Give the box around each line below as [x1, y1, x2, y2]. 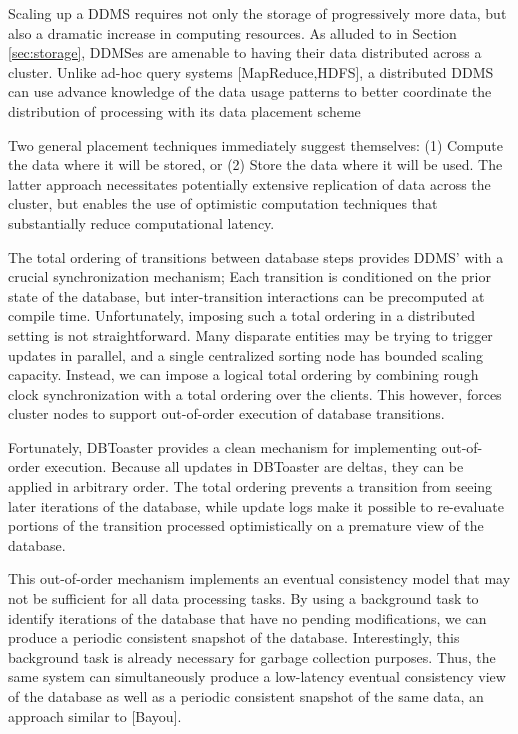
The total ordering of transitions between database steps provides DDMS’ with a [8, 246, 504, 267]
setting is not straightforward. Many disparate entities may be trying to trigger [8, 324, 493, 345]
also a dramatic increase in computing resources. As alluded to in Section [8, 22, 457, 43]
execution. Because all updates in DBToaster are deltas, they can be [44, 456, 464, 477]
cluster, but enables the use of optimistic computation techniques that [8, 193, 438, 214]
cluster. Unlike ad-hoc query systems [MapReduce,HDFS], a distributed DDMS [8, 61, 494, 82]
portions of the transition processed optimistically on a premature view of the [8, 515, 484, 536]
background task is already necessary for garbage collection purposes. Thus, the [8, 646, 496, 667]
